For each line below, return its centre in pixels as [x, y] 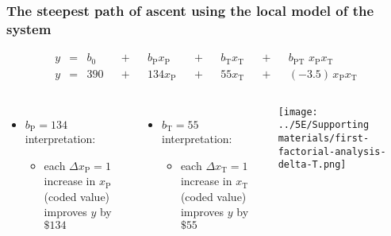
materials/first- [324, 138]
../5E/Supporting [324, 125]
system [29, 28]
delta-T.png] [312, 165]
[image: [298, 112]
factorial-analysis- [332, 151]
